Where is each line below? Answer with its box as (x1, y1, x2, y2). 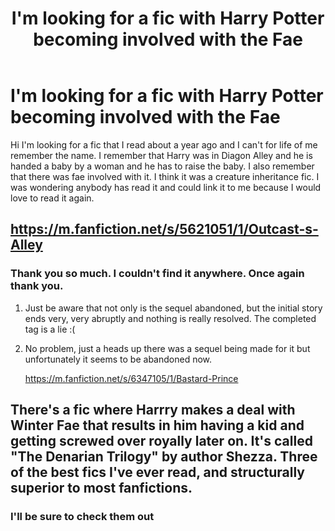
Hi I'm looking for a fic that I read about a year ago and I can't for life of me (10, 138, 318, 151)
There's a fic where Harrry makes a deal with (10, 402, 296, 419)
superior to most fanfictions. (10, 480, 193, 497)
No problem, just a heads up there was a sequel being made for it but (24, 342, 311, 354)
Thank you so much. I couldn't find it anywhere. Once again (10, 267, 305, 281)
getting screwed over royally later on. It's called (10, 433, 313, 450)
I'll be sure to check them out (10, 509, 155, 523)
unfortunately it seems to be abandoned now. (24, 353, 213, 365)
